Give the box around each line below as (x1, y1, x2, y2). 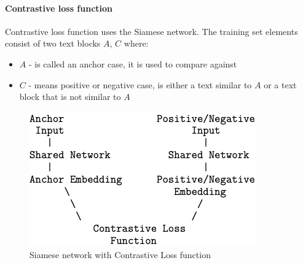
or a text (264, 78, 297, 91)
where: (124, 37, 149, 50)
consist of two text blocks (5, 37, 101, 50)
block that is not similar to (19, 90, 121, 103)
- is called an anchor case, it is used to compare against (28, 57, 237, 70)
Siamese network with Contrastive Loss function (30, 248, 211, 261)
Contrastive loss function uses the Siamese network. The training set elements (5, 25, 298, 37)
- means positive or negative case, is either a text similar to (28, 78, 252, 91)
